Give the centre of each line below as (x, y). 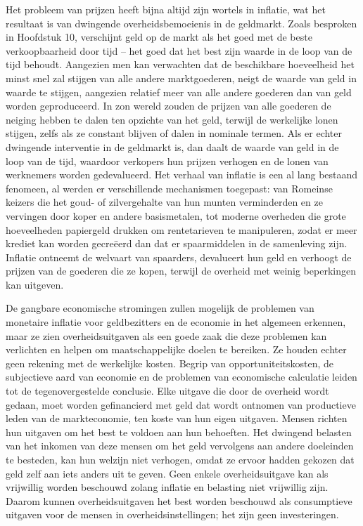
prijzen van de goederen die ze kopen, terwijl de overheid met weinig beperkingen (181, 271)
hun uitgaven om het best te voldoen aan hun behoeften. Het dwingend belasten (179, 432)
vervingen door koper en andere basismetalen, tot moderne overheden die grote (176, 215)
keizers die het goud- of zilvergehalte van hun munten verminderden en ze (164, 202)
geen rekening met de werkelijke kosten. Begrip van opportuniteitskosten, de (170, 363)
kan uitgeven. (35, 284)
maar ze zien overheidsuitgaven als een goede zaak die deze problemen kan (166, 335)
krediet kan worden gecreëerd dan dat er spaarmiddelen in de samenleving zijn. (177, 243)
